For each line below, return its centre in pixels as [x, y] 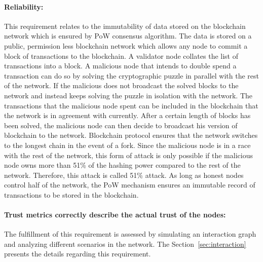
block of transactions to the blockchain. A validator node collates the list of [121, 55]
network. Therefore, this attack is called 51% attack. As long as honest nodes [124, 175]
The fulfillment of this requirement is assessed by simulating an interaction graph [130, 234]
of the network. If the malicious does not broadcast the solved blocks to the [121, 85]
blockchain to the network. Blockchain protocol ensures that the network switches [131, 135]
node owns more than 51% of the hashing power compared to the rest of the [122, 165]
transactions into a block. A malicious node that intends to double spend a [120, 66]
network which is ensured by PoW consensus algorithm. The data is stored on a [128, 36]
